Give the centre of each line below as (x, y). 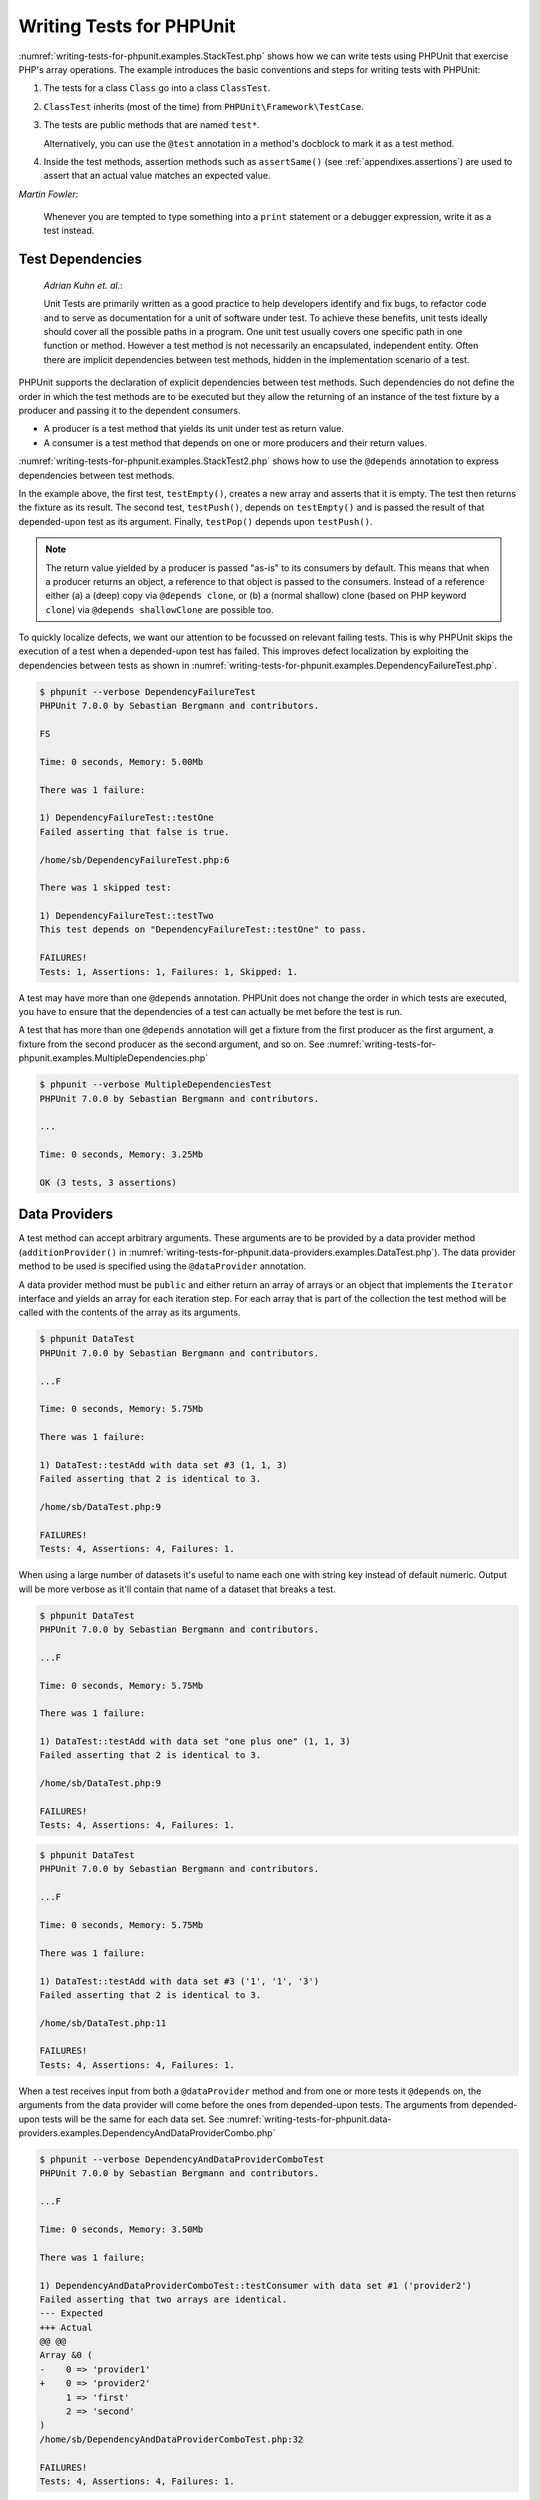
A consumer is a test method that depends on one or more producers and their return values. (235, 442)
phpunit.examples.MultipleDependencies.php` (113, 1058)
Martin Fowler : (48, 194)
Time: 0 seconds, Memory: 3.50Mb (121, 2229)
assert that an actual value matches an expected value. (157, 176)
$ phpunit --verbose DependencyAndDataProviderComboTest (182, 2159)
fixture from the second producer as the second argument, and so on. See (171, 1044)
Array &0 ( (66, 2355)
